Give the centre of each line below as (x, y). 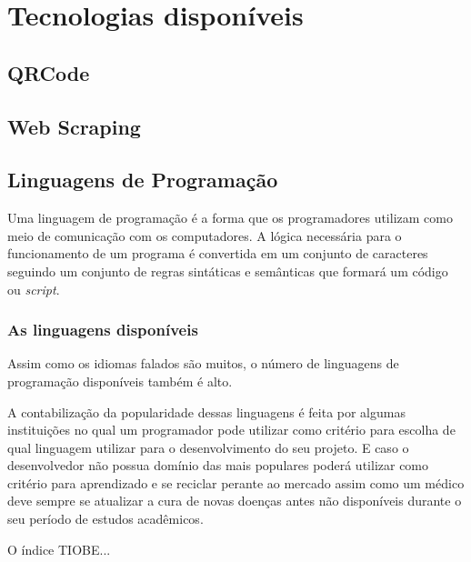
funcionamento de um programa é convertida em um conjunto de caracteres (218, 253)
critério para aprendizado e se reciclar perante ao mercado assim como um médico (236, 482)
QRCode (49, 72)
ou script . (34, 289)
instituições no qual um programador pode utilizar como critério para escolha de (231, 430)
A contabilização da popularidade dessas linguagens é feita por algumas (206, 411)
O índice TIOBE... (59, 549)
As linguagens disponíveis (103, 330)
